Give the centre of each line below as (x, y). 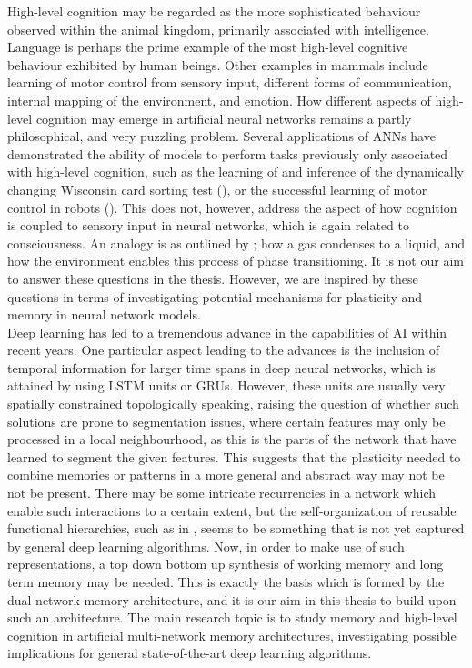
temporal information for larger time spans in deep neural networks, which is (221, 367)
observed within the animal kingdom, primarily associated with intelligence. (218, 29)
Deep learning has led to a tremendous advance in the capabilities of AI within (227, 332)
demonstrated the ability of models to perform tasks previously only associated (228, 153)
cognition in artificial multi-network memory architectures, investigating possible (232, 635)
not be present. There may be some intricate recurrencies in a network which (222, 493)
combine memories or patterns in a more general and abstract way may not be (226, 475)
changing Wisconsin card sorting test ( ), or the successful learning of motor (217, 189)
